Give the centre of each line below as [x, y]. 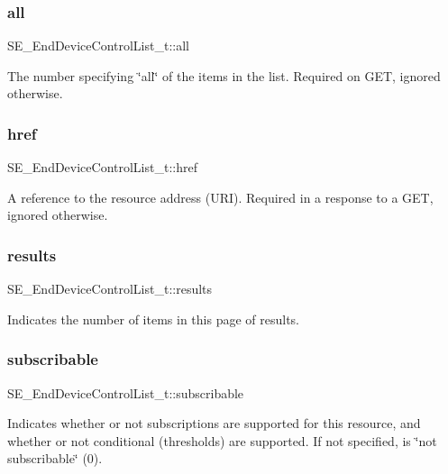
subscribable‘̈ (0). [55, 458]
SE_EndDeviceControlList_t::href [102, 167]
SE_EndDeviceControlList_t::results [110, 289]
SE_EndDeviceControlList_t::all [98, 46]
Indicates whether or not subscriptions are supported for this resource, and [214, 423]
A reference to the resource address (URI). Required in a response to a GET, [220, 197]
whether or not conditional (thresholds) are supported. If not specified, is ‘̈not [222, 440]
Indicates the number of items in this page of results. [154, 319]
